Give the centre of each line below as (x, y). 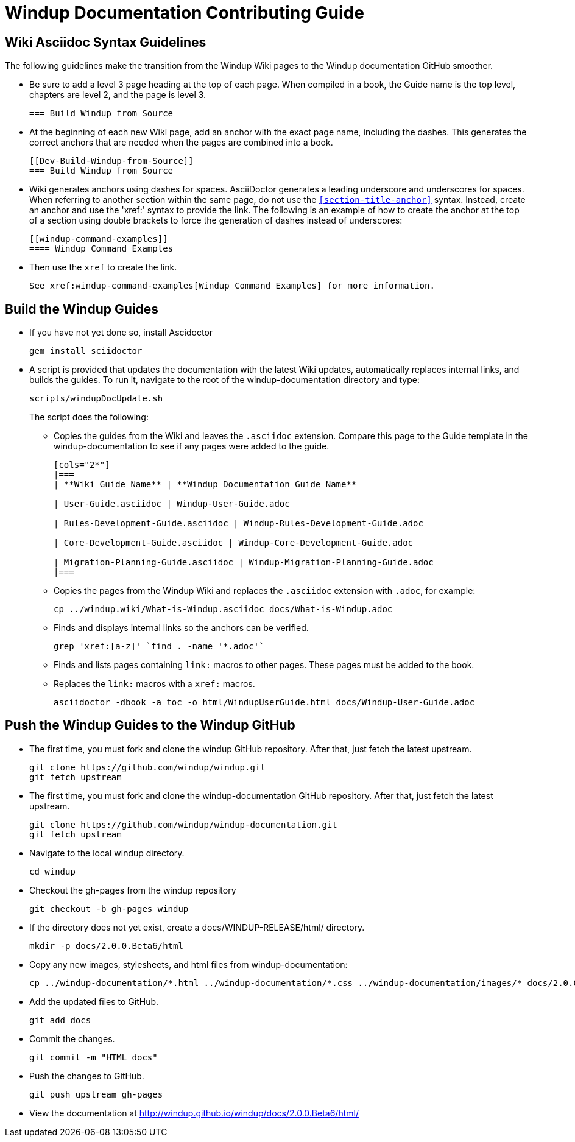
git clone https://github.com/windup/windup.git (147, 767)
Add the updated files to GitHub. (94, 1001)
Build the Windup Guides (82, 309)
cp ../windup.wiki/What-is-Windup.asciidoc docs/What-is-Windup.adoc (223, 609)
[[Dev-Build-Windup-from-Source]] (111, 161)
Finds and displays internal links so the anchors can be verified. (181, 628)
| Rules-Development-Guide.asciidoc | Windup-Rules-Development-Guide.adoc (238, 523)
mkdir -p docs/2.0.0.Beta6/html (106, 946)
